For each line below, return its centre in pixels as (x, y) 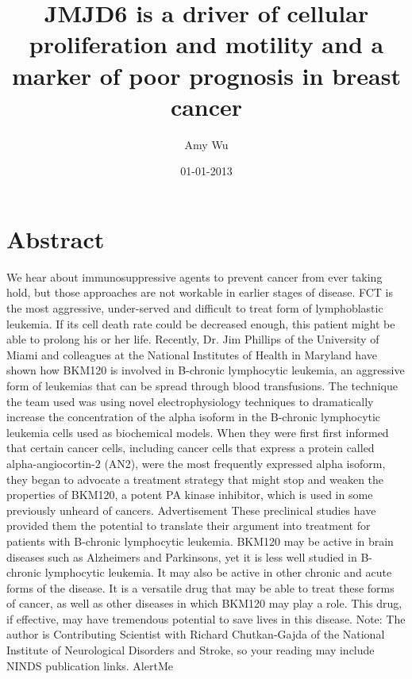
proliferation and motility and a (206, 44)
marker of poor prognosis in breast (206, 75)
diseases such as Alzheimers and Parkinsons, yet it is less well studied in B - (189, 556)
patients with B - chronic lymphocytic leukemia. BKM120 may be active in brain (200, 541)
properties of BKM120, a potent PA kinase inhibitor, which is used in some (190, 495)
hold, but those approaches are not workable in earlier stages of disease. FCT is (200, 292)
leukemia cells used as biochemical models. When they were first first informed (198, 432)
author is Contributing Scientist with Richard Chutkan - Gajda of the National (196, 634)
